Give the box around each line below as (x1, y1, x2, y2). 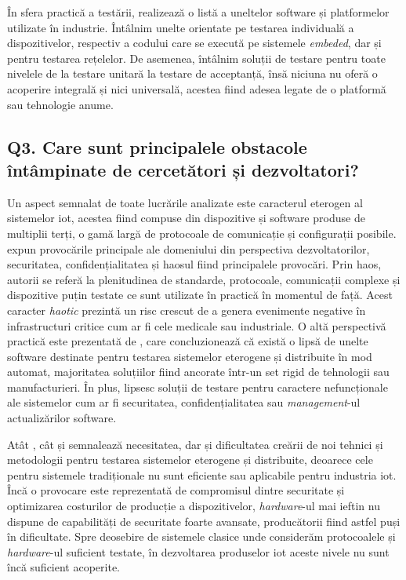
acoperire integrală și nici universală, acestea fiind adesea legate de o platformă (7, 80, 386, 97)
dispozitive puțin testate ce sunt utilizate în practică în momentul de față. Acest (7, 286, 393, 303)
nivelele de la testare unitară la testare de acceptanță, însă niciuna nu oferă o (7, 65, 378, 82)
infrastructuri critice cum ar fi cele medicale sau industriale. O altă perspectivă (7, 317, 386, 334)
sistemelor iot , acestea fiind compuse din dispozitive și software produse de (7, 210, 365, 226)
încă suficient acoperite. (7, 559, 121, 575)
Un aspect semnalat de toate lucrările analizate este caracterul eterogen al (7, 194, 363, 210)
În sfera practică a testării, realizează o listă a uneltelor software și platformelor (7, 4, 390, 20)
